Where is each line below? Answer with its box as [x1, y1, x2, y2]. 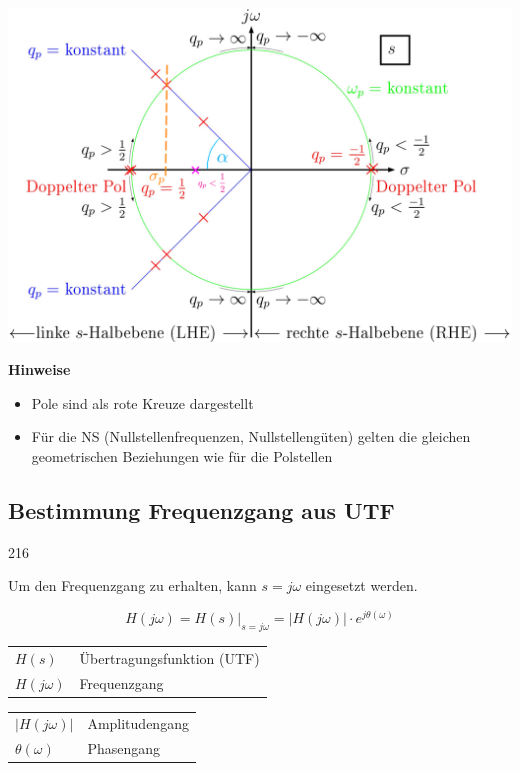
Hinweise [8, 359, 71, 380]
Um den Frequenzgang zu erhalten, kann [8, 575, 257, 596]
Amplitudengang [87, 713, 189, 734]
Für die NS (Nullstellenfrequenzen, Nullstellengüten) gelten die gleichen [31, 426, 471, 447]
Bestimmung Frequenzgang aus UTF [8, 495, 395, 526]
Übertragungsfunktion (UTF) [79, 647, 260, 668]
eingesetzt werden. [305, 575, 418, 596]
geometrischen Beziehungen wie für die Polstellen [31, 446, 333, 467]
